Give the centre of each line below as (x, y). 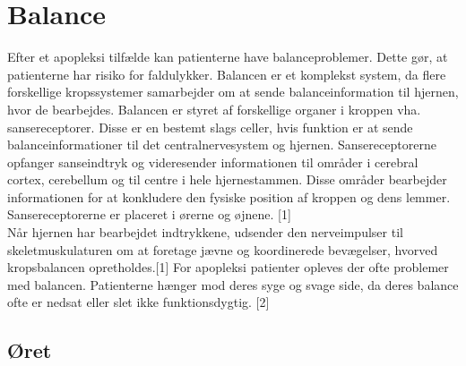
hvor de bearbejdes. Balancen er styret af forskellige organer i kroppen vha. (214, 109)
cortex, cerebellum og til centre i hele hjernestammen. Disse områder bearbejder (227, 179)
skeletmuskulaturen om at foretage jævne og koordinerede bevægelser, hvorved (223, 249)
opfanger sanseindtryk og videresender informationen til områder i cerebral (213, 162)
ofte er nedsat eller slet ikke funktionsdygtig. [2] (138, 302)
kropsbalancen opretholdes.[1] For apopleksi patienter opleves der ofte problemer (228, 267)
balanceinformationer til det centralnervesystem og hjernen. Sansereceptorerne (222, 145)
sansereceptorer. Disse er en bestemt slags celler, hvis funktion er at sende (210, 127)
